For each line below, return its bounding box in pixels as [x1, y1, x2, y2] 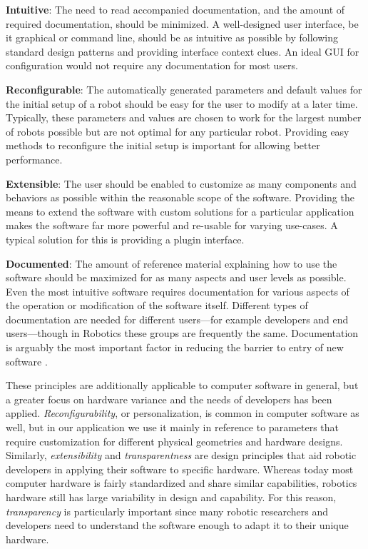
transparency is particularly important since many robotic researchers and [6, 503, 329, 518]
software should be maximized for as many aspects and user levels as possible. [6, 270, 347, 285]
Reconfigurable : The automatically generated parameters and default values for [6, 81, 362, 96]
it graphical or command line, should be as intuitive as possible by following [6, 30, 338, 45]
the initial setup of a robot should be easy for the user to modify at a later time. [6, 96, 358, 111]
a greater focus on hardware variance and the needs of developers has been [6, 391, 332, 406]
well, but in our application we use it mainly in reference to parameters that [6, 420, 339, 435]
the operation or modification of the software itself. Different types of [6, 298, 308, 313]
